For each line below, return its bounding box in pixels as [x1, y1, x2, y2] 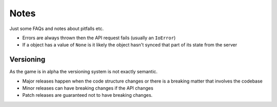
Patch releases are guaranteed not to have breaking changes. [22, 92, 153, 98]
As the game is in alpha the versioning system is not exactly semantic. [9, 69, 158, 75]
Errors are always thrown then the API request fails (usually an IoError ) [22, 35, 176, 41]
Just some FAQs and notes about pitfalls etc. [9, 25, 104, 32]
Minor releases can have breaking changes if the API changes [22, 85, 153, 91]
